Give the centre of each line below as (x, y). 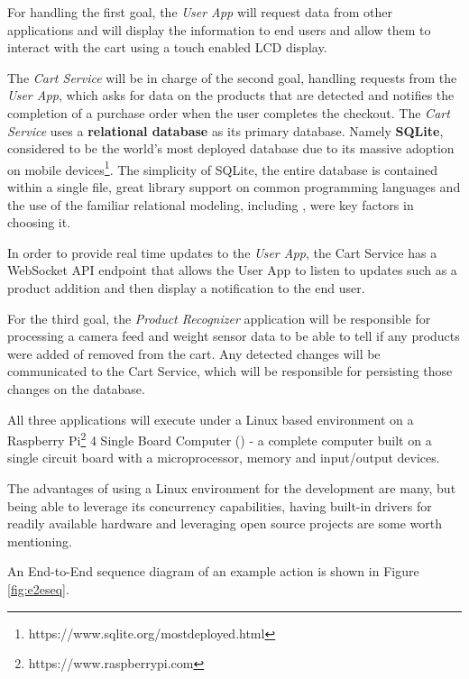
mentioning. (40, 541)
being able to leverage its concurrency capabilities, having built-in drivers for (220, 505)
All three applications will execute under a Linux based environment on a (211, 419)
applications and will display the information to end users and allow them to (219, 29)
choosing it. (39, 222)
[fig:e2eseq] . (38, 588)
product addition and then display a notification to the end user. (186, 287)
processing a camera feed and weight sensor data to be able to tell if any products (234, 336)
